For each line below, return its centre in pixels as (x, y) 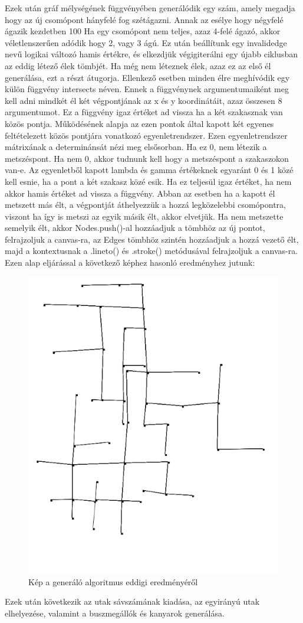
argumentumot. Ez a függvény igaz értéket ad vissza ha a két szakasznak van (144, 112)
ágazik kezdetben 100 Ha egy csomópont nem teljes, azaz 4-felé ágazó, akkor (143, 31)
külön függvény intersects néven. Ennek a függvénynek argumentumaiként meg (147, 89)
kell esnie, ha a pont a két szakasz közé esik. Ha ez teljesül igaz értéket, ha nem (148, 181)
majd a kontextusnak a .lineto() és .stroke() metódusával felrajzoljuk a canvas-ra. (151, 251)
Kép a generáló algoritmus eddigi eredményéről (113, 581)
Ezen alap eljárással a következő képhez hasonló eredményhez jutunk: (130, 262)
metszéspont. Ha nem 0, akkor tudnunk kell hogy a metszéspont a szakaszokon (147, 158)
